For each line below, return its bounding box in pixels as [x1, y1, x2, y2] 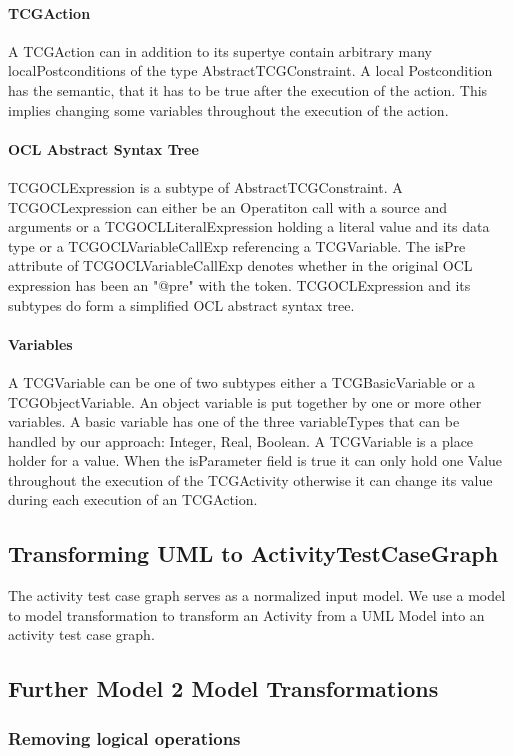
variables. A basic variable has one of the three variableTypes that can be [8, 411, 460, 432]
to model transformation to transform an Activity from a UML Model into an [8, 604, 485, 625]
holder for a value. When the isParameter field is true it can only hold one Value [8, 450, 503, 471]
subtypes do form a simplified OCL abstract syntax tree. [8, 294, 355, 315]
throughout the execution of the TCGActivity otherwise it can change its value [8, 469, 493, 490]
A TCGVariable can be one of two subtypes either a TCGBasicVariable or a [8, 371, 476, 392]
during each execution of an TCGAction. [8, 489, 258, 510]
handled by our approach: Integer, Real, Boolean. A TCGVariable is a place [8, 430, 474, 451]
